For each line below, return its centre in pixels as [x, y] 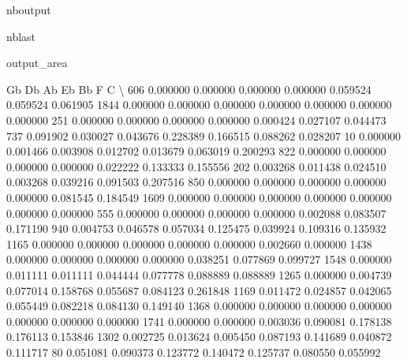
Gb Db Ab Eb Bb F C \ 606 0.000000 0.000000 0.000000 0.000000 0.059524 [189, 89]
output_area [37, 63]
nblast [21, 36]
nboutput [29, 9]
